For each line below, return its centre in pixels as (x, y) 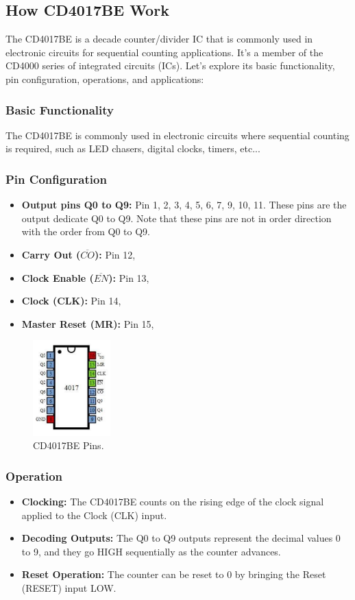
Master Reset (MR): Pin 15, (88, 323)
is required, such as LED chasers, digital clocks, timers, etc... (133, 148)
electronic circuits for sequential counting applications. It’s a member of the (164, 52)
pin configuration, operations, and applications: (105, 79)
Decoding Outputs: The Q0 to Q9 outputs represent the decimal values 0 (181, 538)
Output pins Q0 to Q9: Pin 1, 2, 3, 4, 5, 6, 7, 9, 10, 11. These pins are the (184, 205)
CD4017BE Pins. (69, 445)
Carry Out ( (51, 254)
